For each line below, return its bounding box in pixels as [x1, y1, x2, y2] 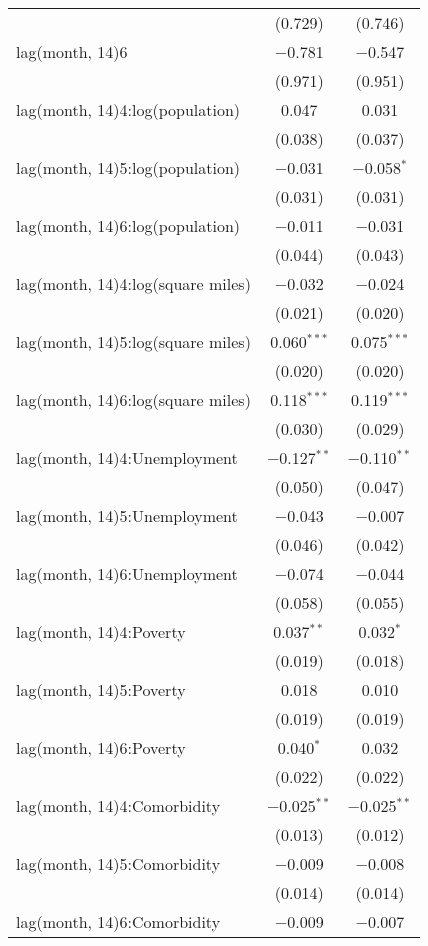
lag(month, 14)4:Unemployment [16, 446, 238, 469]
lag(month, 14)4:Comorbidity [16, 794, 221, 817]
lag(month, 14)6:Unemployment [16, 562, 238, 585]
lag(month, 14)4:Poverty [16, 620, 186, 643]
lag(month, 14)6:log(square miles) [16, 388, 251, 411]
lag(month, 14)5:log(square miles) [16, 330, 251, 353]
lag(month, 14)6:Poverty [16, 736, 186, 759]
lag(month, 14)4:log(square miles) [16, 272, 251, 295]
